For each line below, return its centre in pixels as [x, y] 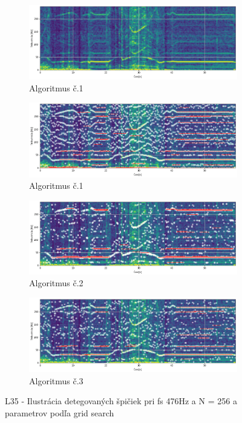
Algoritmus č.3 [56, 380]
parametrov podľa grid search [60, 412]
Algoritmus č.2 [56, 283]
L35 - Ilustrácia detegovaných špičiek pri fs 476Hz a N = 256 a [121, 401]
